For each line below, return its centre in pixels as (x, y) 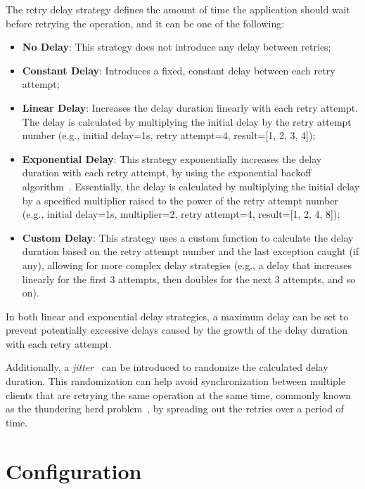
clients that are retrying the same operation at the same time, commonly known (179, 395)
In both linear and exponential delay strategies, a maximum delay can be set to (177, 316)
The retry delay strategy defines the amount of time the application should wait (178, 9)
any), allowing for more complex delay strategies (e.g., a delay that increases (187, 265)
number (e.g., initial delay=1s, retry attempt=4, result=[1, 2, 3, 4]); (169, 135)
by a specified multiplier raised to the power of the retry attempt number (180, 200)
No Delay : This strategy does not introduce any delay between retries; (177, 47)
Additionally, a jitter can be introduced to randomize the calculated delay (167, 367)
